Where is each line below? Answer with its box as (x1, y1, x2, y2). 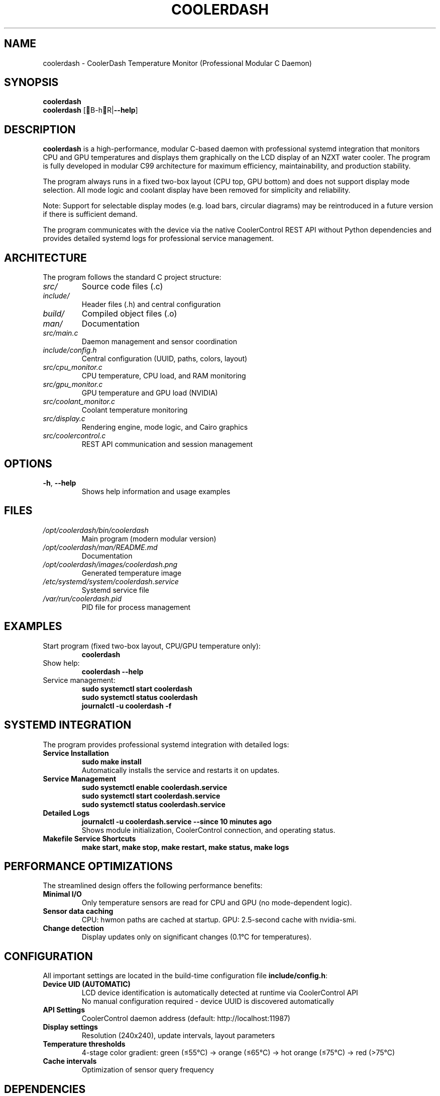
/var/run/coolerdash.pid (43, 594, 122, 603)
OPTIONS (4, 457, 52, 470)
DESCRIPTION (4, 123, 76, 136)
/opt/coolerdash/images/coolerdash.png (43, 560, 178, 569)
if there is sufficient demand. (43, 210, 138, 219)
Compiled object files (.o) (81, 308, 177, 319)
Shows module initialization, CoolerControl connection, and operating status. (81, 825, 336, 834)
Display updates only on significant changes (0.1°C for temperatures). (81, 932, 311, 942)
